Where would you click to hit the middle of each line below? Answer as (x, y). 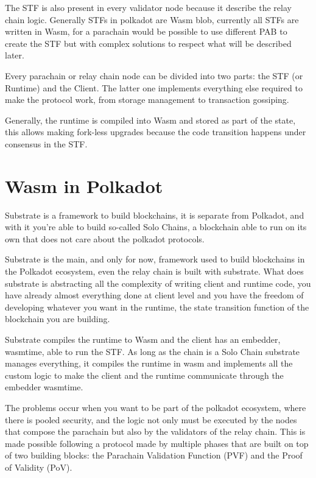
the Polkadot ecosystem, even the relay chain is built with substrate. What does (154, 271)
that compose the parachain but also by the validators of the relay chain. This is (155, 431)
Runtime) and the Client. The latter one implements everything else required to (154, 87)
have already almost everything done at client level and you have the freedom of (154, 295)
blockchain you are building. (58, 319)
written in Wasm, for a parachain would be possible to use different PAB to (146, 31)
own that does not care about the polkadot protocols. (105, 238)
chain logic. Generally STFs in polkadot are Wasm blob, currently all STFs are (152, 19)
